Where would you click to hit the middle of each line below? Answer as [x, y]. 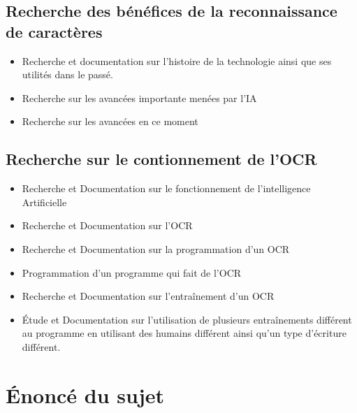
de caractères [54, 31]
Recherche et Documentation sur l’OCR [107, 225]
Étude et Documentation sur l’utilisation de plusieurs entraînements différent [187, 319]
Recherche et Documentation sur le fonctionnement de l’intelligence [166, 188]
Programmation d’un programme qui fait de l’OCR [132, 272]
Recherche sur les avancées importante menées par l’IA [139, 97]
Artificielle [44, 202]
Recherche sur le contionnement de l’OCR [161, 159]
